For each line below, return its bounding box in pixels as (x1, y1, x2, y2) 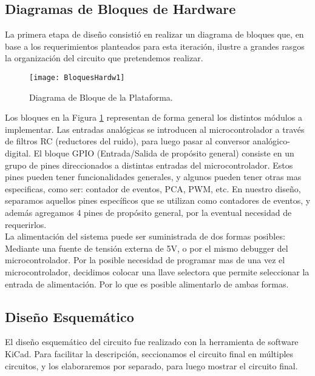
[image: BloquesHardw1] (29, 73, 125, 82)
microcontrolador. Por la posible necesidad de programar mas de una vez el (5, 253, 285, 266)
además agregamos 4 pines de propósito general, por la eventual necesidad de (5, 206, 292, 218)
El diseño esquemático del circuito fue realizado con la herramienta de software (5, 335, 299, 348)
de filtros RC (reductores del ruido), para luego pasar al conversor (5, 135, 250, 147)
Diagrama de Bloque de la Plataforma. (29, 90, 173, 103)
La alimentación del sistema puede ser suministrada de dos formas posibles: (5, 230, 285, 243)
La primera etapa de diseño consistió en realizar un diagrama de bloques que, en (5, 28, 304, 41)
